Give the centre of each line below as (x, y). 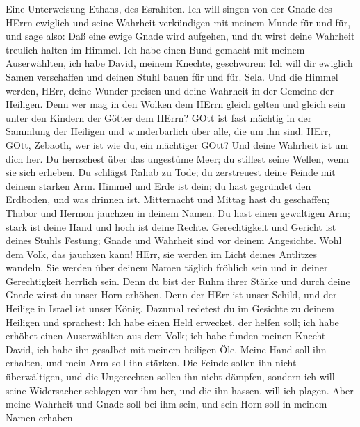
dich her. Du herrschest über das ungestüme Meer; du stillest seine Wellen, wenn (178, 158)
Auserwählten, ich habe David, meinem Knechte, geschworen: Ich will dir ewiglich (179, 63)
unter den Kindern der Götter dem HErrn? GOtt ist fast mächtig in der (159, 117)
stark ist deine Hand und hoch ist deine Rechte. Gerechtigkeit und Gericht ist (171, 226)
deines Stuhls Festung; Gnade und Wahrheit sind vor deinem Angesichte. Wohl (174, 240)
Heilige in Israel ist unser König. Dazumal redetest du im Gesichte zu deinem (170, 308)
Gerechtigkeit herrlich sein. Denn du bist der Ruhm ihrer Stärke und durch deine (178, 281)
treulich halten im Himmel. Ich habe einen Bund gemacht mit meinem (155, 49)
